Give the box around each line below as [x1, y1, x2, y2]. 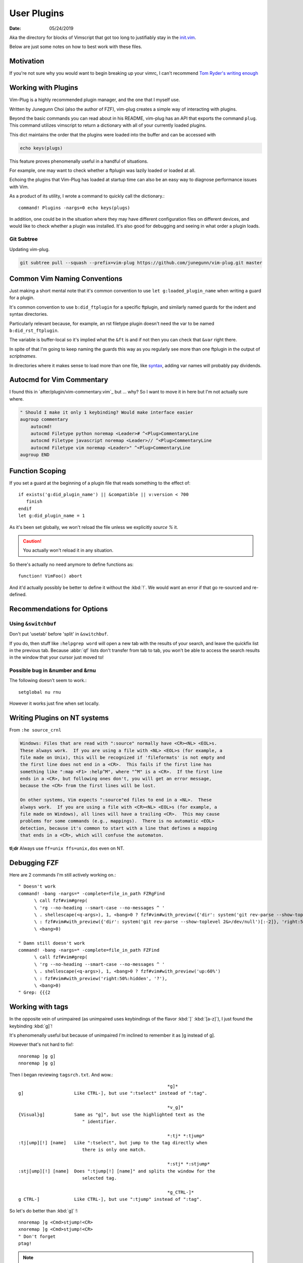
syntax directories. [9, 311, 48, 317]
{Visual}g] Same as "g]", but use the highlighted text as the [18, 1111, 205, 1118]
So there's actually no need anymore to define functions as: [9, 561, 134, 567]
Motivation [9, 57, 44, 66]
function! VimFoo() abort [18, 573, 83, 579]
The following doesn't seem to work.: [9, 677, 87, 684]
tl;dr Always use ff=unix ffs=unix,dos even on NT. [9, 845, 125, 851]
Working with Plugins [9, 83, 78, 92]
